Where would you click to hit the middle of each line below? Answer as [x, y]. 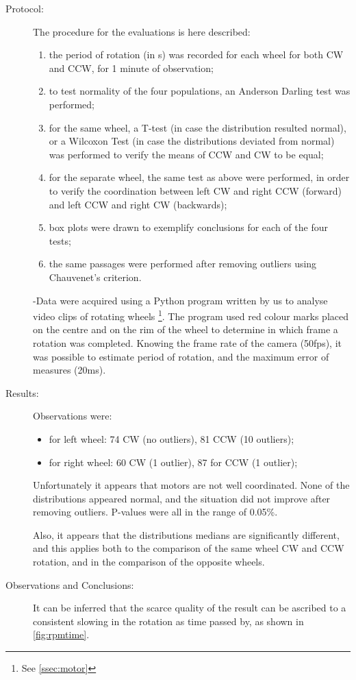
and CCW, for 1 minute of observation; [131, 68]
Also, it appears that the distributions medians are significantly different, [186, 534]
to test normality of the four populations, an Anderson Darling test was [200, 91]
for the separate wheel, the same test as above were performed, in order [199, 177]
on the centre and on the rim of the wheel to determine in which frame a [186, 329]
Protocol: [25, 8]
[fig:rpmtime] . [61, 634]
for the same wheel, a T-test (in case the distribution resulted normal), [198, 127]
